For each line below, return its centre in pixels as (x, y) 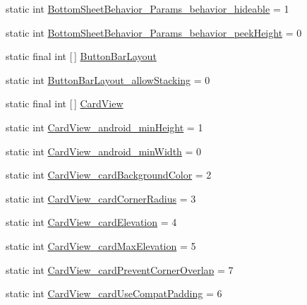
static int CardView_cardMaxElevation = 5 (101, 245)
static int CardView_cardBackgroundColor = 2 (109, 175)
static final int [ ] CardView (65, 103)
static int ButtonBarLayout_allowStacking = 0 (108, 79)
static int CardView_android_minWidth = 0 (104, 151)
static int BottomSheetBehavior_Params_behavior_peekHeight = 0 (154, 32)
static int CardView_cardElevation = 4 (91, 222)
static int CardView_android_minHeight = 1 (104, 127)
